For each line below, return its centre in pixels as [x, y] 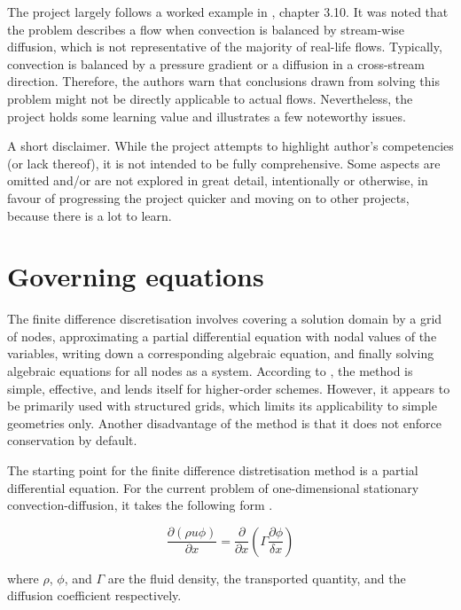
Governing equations [136, 276]
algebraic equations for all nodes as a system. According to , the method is [210, 371]
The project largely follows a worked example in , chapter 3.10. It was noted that [228, 12]
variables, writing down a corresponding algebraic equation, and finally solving [221, 353]
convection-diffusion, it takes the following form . [140, 505]
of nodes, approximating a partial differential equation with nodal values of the [222, 336]
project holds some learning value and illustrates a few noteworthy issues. [207, 116]
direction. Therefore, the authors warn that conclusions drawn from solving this [223, 81]
